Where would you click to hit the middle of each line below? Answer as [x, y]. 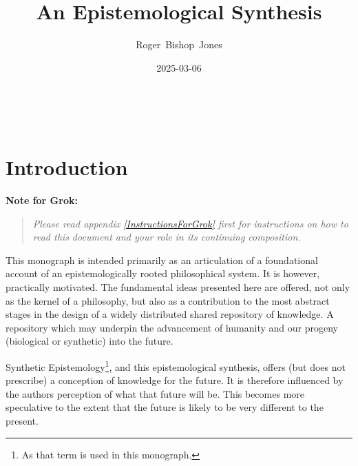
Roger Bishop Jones [179, 44]
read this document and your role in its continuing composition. [167, 237]
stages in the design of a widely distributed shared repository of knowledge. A [170, 314]
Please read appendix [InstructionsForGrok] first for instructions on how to [190, 223]
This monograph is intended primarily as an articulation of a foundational [162, 260]
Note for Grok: [42, 200]
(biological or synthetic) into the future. [89, 341]
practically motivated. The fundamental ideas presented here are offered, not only [178, 287]
